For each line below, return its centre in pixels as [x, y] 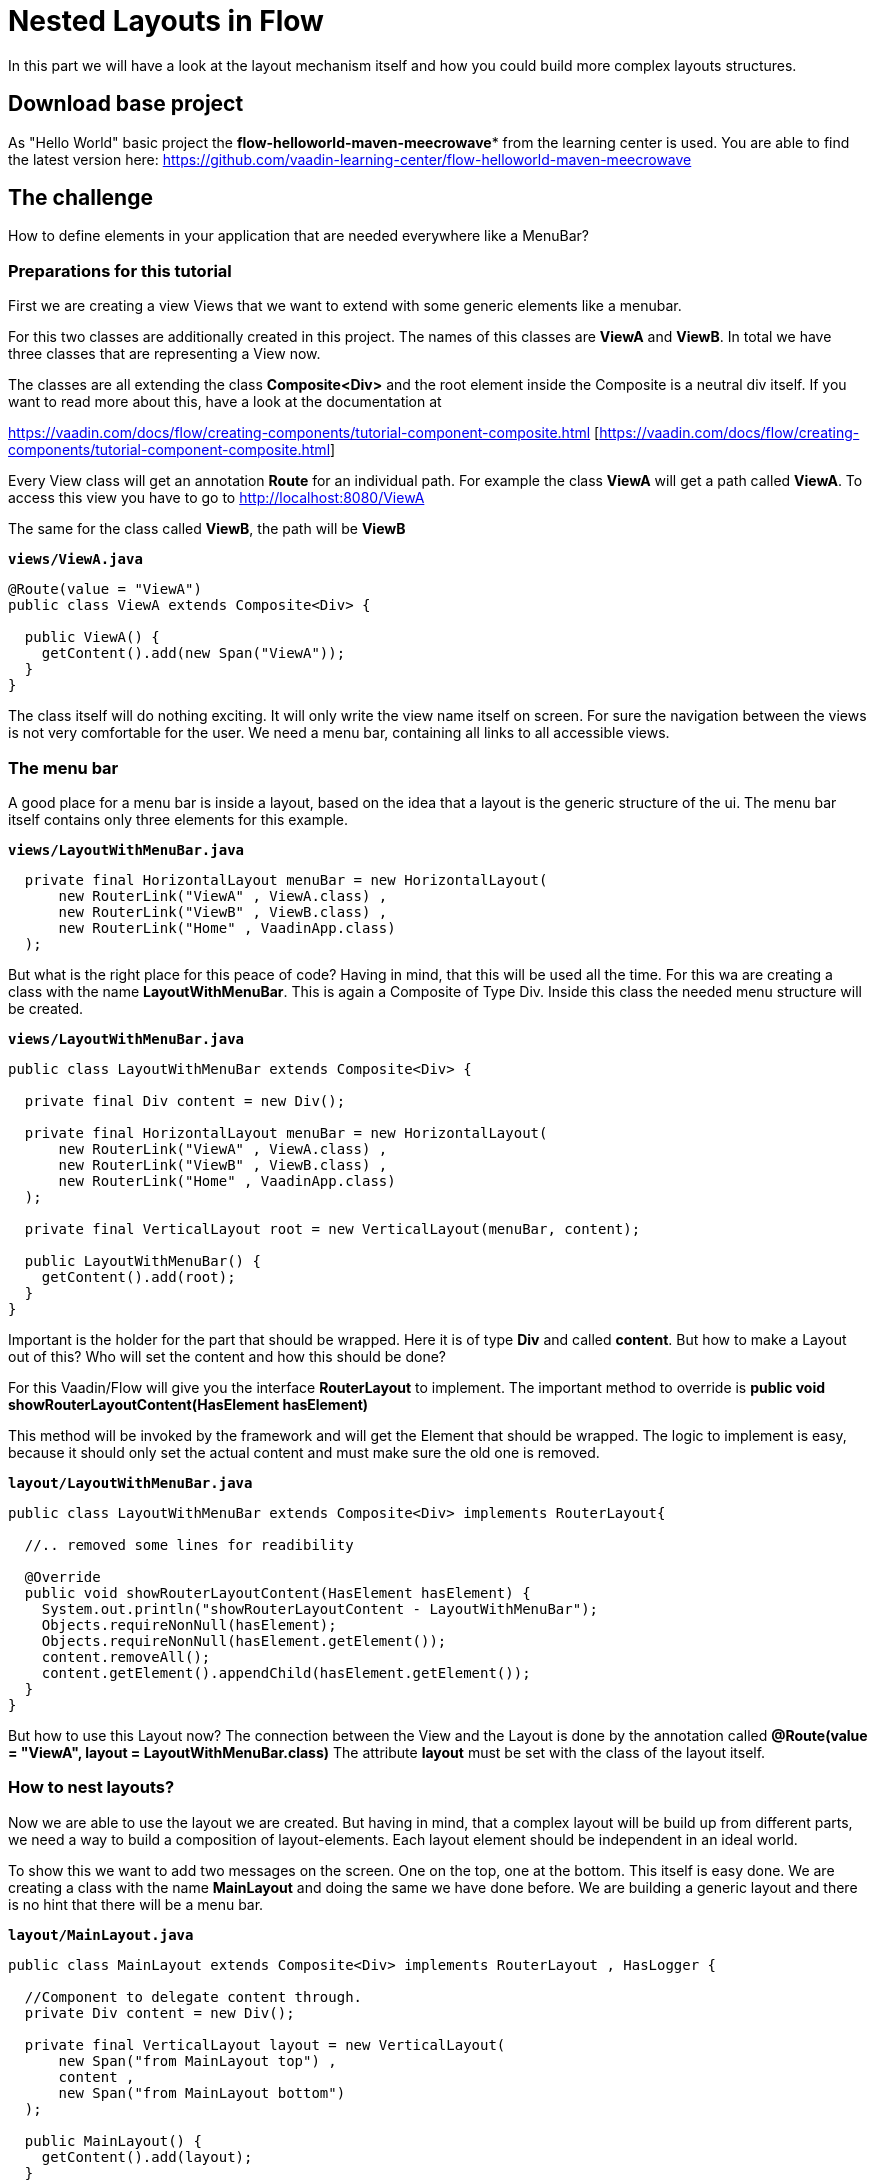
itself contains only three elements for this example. [178, 819]
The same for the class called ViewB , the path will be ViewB [207, 529]
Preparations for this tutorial [120, 270]
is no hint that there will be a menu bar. [136, 1904]
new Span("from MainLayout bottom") [202, 2092]
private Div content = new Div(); [159, 2012]
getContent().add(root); [138, 1276]
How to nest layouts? [91, 1787]
